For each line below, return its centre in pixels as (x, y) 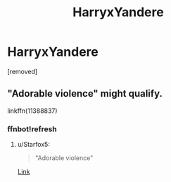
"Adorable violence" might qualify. (85, 93)
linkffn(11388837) (32, 111)
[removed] (23, 71)
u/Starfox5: (34, 145)
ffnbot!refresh (32, 129)
